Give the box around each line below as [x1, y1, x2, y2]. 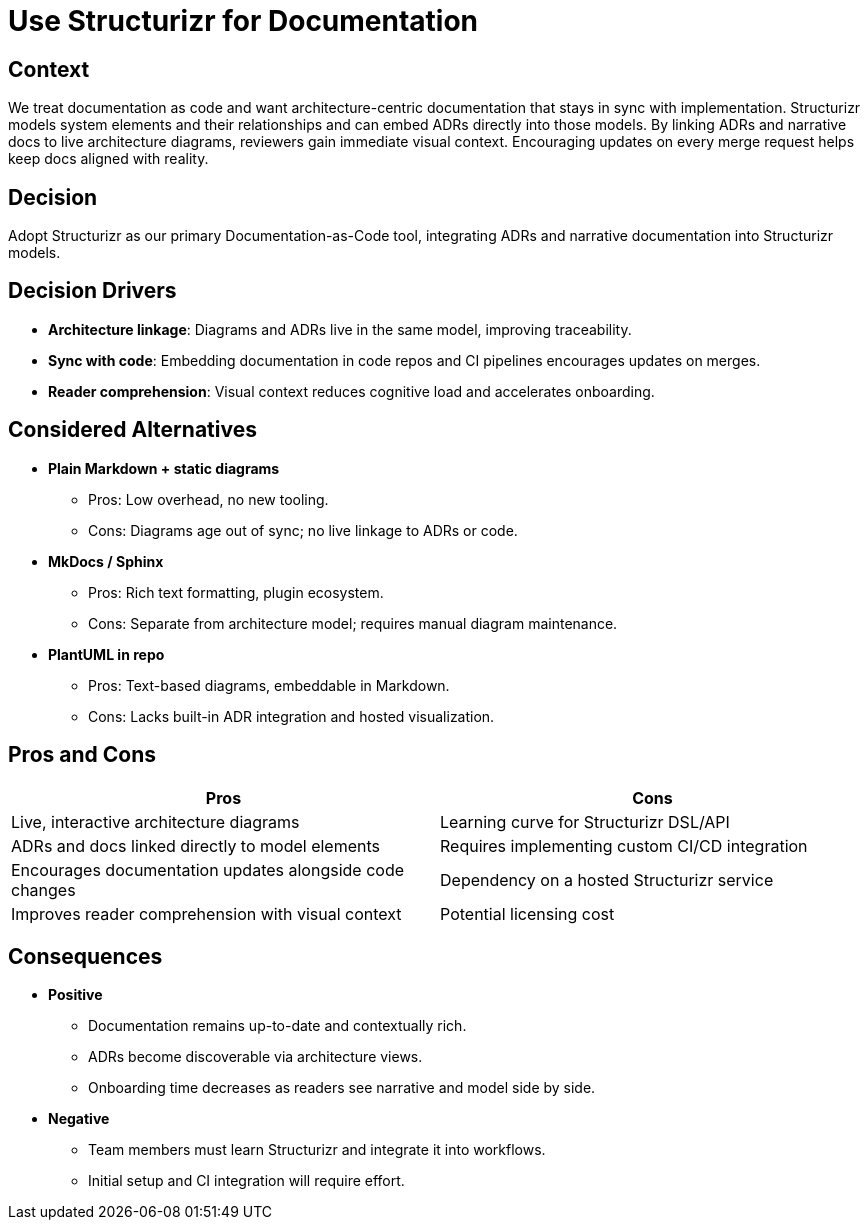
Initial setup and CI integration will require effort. [88, 1172, 405, 1190]
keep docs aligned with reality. [8, 150, 209, 168]
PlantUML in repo [48, 645, 165, 663]
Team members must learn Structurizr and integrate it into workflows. [88, 1141, 546, 1159]
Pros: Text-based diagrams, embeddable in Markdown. [88, 676, 450, 694]
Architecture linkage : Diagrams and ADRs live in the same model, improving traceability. [48, 320, 632, 338]
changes [11, 879, 76, 900]
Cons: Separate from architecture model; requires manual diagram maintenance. [88, 614, 618, 632]
